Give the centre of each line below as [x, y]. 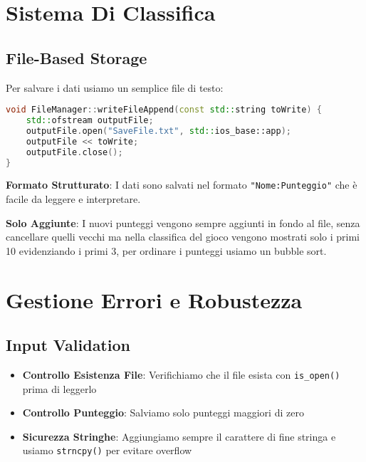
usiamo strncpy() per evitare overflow [107, 450]
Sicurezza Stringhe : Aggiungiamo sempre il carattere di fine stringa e [179, 436]
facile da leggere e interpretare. [73, 199]
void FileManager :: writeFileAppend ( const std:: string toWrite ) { [164, 110]
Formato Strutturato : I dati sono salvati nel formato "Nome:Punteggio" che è [182, 185]
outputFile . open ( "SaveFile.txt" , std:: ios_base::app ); [158, 131]
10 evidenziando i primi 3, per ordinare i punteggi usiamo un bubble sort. [166, 250]
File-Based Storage [77, 57]
